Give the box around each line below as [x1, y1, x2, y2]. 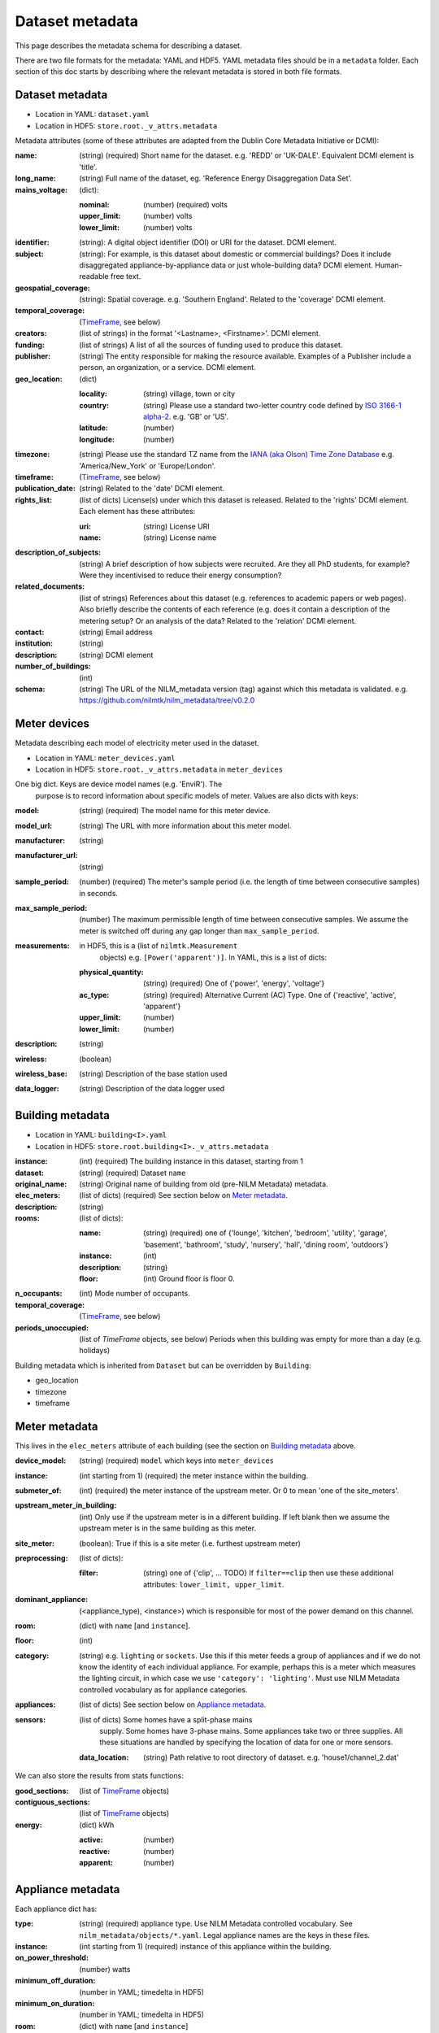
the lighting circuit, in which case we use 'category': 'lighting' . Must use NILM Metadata [79, 1674, 400, 1683]
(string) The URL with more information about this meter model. [79, 821, 292, 830]
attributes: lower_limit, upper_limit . [143, 1579, 285, 1589]
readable [79, 272, 109, 281]
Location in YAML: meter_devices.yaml [35, 753, 176, 763]
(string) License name [143, 533, 217, 542]
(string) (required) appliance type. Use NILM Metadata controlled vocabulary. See [79, 1919, 353, 1929]
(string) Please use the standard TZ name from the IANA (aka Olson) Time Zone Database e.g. [79, 450, 394, 459]
